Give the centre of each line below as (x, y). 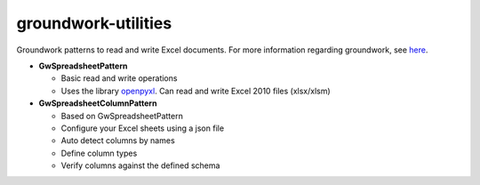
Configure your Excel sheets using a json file (143, 128)
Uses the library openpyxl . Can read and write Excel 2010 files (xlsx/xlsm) (196, 91)
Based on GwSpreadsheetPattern (122, 116)
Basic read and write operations (119, 78)
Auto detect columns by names (118, 141)
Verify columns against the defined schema (140, 165)
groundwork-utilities (94, 23)
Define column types (99, 153)
